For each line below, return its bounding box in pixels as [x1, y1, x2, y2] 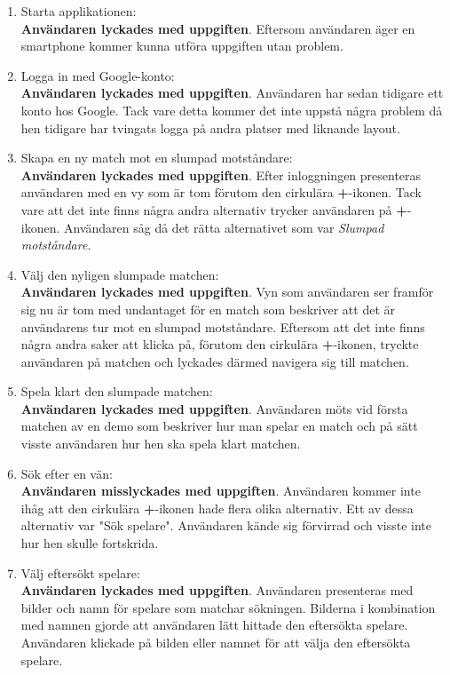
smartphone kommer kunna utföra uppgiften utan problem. [20, 36, 343, 55]
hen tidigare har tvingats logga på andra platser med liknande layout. [20, 118, 400, 137]
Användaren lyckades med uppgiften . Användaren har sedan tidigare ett [20, 83, 444, 102]
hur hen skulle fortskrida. [20, 534, 159, 552]
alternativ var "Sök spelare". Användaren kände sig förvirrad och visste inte [20, 516, 431, 535]
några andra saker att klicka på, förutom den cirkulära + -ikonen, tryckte [20, 335, 419, 353]
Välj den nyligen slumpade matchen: [20, 265, 219, 283]
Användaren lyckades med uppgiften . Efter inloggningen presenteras [20, 165, 422, 184]
